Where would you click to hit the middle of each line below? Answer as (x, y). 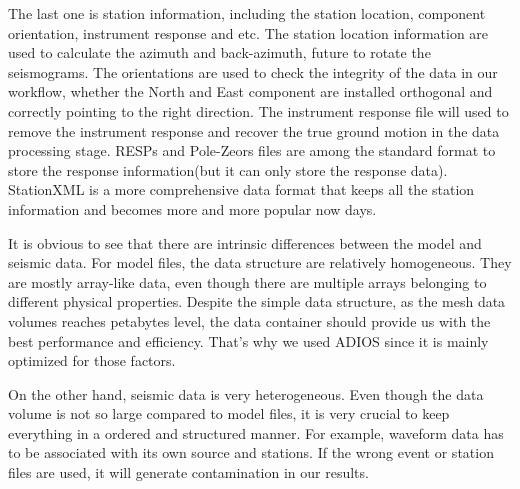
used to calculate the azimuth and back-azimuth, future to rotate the (219, 52)
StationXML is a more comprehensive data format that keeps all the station (241, 189)
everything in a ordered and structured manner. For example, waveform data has (256, 432)
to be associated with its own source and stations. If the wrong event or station (251, 452)
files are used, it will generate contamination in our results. (188, 472)
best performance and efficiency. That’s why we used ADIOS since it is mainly (248, 340)
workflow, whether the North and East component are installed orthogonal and (250, 91)
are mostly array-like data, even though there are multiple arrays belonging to (247, 281)
